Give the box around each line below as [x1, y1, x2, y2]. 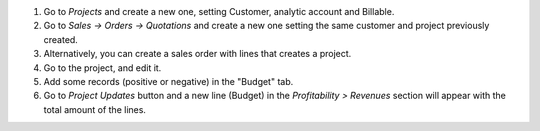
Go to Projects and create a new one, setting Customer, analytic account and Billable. [43, 6, 395, 17]
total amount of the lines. [43, 103, 147, 115]
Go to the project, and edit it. [43, 61, 162, 74]
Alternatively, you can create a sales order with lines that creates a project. [43, 48, 352, 60]
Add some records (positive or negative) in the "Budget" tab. [43, 75, 294, 87]
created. [43, 33, 79, 45]
